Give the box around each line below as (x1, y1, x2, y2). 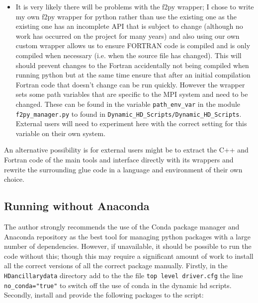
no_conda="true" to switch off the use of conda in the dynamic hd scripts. (4, 280, 232, 290)
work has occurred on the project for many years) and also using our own (15, 30, 240, 41)
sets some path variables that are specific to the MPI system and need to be (15, 89, 248, 99)
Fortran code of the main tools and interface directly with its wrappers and (4, 154, 234, 165)
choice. (4, 174, 24, 184)
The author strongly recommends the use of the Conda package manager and (4, 222, 240, 232)
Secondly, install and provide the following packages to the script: (4, 290, 204, 300)
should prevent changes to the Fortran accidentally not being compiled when (15, 60, 249, 70)
